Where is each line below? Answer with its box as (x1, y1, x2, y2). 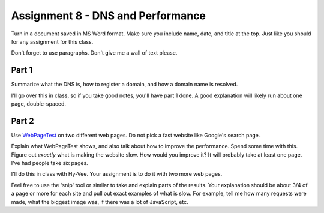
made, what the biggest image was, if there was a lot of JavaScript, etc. (11, 198, 188, 205)
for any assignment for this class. (11, 38, 94, 45)
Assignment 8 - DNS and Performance (11, 9, 206, 22)
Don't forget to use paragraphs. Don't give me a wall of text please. (11, 49, 178, 56)
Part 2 (11, 116, 34, 126)
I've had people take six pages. (11, 160, 88, 167)
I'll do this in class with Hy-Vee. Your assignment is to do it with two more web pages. (11, 170, 223, 178)
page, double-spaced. (11, 100, 66, 107)
